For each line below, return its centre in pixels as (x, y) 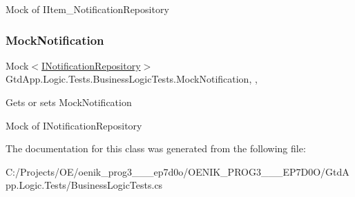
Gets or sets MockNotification (69, 102)
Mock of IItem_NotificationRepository (87, 9)
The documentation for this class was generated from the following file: (156, 148)
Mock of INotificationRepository (74, 125)
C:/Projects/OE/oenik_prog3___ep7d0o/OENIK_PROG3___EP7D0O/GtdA (177, 171)
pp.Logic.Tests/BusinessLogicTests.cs (84, 185)
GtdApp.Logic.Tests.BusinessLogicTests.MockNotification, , (132, 79)
